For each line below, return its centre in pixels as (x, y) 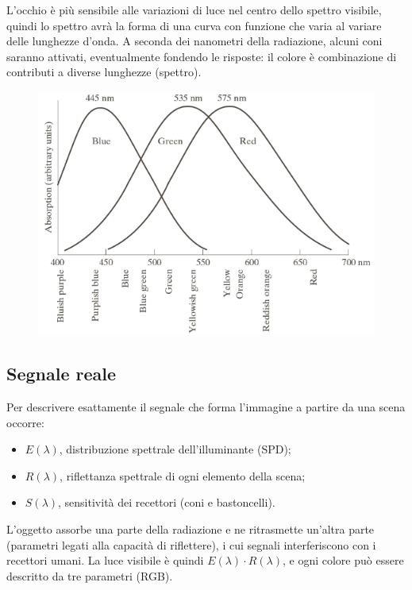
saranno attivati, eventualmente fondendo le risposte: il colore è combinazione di (202, 56)
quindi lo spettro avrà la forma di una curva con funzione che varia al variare (194, 25)
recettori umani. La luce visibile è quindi (105, 560)
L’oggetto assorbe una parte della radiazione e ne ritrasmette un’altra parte (191, 528)
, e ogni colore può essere (343, 560)
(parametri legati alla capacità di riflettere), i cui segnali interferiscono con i (191, 544)
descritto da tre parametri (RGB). (90, 575)
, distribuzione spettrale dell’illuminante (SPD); (175, 449)
